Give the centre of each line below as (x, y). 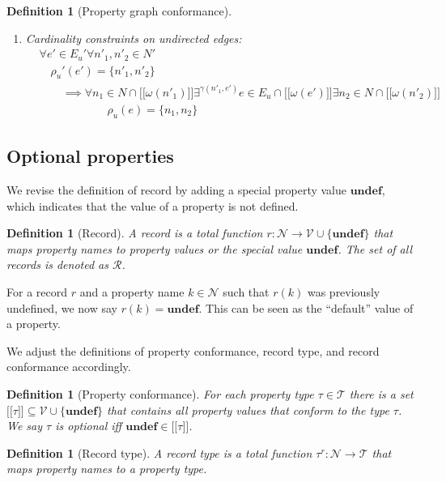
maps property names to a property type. (107, 469)
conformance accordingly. (69, 367)
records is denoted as (57, 264)
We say (25, 426)
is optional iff (89, 426)
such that (246, 291)
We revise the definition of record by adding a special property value (176, 190)
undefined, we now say (62, 307)
